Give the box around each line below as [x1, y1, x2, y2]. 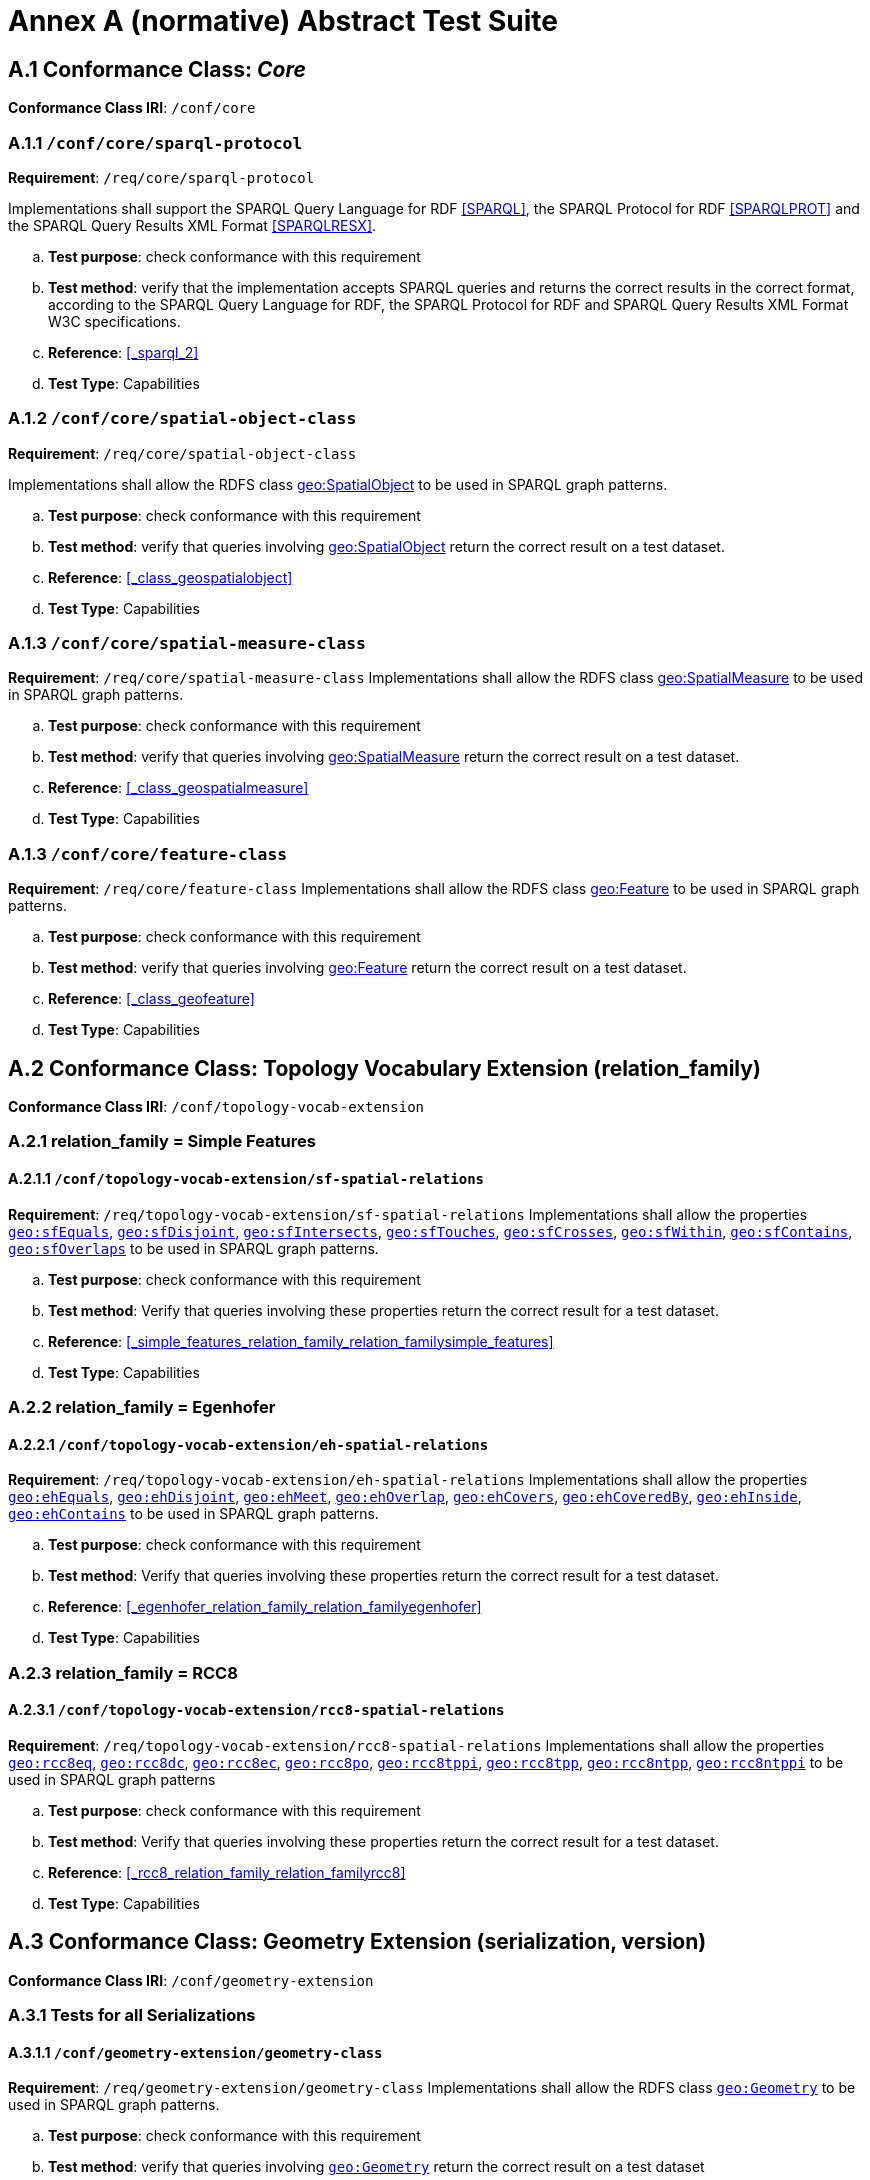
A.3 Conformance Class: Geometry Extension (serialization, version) [8, 1929, 707, 1955]
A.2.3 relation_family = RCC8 [8, 1662, 238, 1683]
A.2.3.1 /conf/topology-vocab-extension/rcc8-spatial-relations [8, 1701, 505, 1719]
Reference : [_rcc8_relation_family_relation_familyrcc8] [48, 1863, 406, 1881]
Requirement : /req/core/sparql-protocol [8, 168, 315, 186]
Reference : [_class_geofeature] [48, 990, 255, 1008]
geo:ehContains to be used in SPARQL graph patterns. [8, 1505, 379, 1523]
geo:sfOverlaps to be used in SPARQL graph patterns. [8, 1239, 379, 1257]
